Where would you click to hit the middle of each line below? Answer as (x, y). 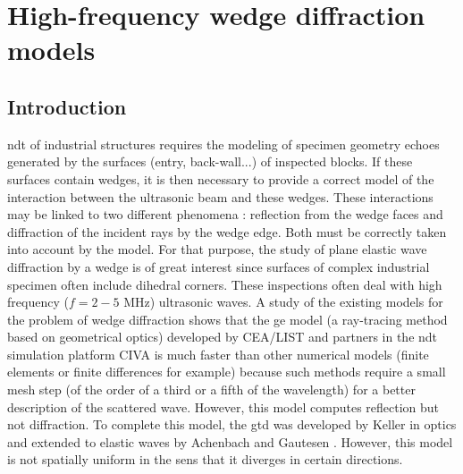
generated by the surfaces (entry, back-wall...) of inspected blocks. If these (210, 161)
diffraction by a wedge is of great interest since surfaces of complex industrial (219, 266)
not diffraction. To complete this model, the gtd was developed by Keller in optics (232, 424)
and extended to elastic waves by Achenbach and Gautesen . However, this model (230, 441)
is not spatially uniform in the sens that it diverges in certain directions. (205, 459)
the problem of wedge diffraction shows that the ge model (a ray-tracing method (227, 319)
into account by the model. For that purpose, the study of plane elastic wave (217, 249)
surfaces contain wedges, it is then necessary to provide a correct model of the (221, 178)
